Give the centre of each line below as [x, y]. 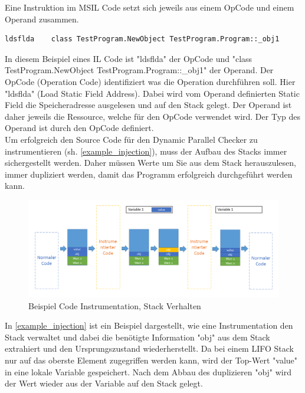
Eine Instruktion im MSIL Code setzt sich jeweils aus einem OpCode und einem [150, 7]
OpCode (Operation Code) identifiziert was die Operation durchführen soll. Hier [150, 81]
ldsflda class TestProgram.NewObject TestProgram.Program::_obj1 [142, 39]
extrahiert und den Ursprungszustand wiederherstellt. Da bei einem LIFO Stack [149, 348]
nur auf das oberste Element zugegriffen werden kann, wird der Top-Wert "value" [151, 360]
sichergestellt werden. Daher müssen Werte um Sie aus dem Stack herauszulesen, [150, 163]
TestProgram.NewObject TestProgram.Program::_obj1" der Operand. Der [139, 70]
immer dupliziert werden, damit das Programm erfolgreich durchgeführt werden [149, 174]
